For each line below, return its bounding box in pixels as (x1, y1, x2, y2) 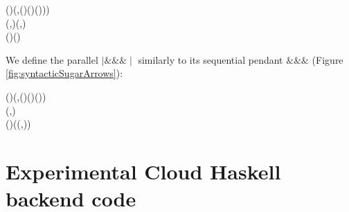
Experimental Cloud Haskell (6, 157, 281, 185)
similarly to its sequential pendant (138, 52, 283, 67)
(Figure (312, 52, 343, 67)
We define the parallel (6, 52, 98, 67)
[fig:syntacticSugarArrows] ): (6, 66, 123, 80)
